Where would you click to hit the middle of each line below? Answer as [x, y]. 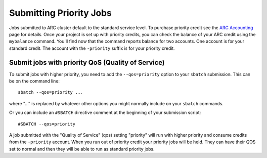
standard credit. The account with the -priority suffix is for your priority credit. [92, 48]
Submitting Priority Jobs [60, 13]
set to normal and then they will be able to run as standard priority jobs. [82, 149]
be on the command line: [35, 81]
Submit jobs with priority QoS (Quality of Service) [87, 62]
